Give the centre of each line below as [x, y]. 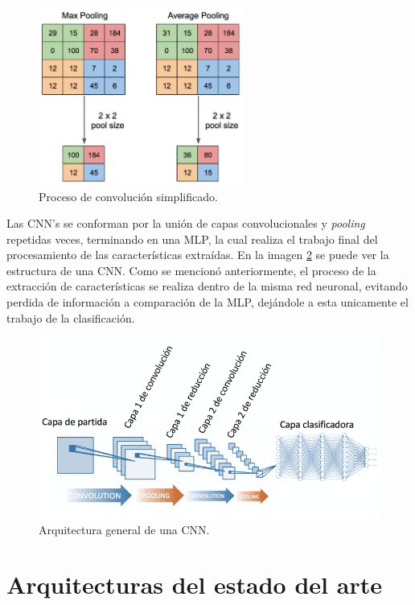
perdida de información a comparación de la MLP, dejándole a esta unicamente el [207, 302]
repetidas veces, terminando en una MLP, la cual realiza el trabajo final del [192, 239]
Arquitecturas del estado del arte [194, 584]
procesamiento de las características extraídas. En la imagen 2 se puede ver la [198, 255]
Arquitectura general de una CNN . [124, 529]
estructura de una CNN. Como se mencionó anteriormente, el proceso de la [191, 270]
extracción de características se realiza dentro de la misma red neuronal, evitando [207, 286]
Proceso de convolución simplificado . [128, 196]
